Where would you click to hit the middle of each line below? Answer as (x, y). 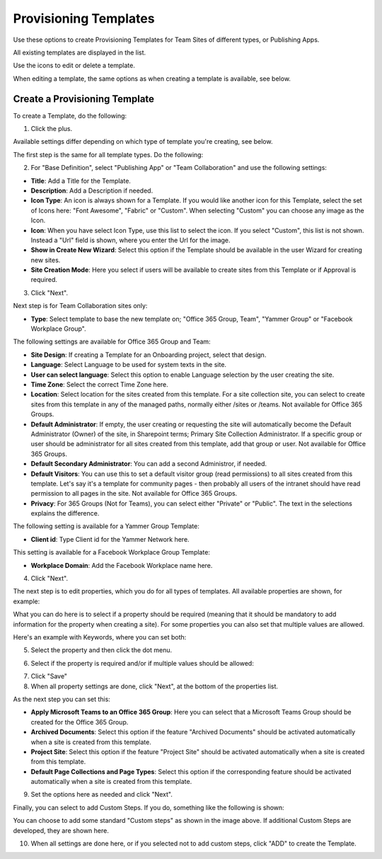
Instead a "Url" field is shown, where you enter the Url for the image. (131, 240)
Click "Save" (49, 676)
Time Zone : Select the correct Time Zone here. (100, 385)
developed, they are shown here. (61, 830)
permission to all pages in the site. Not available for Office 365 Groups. (134, 494)
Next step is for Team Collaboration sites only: (80, 306)
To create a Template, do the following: (70, 115)
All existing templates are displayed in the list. (80, 52)
